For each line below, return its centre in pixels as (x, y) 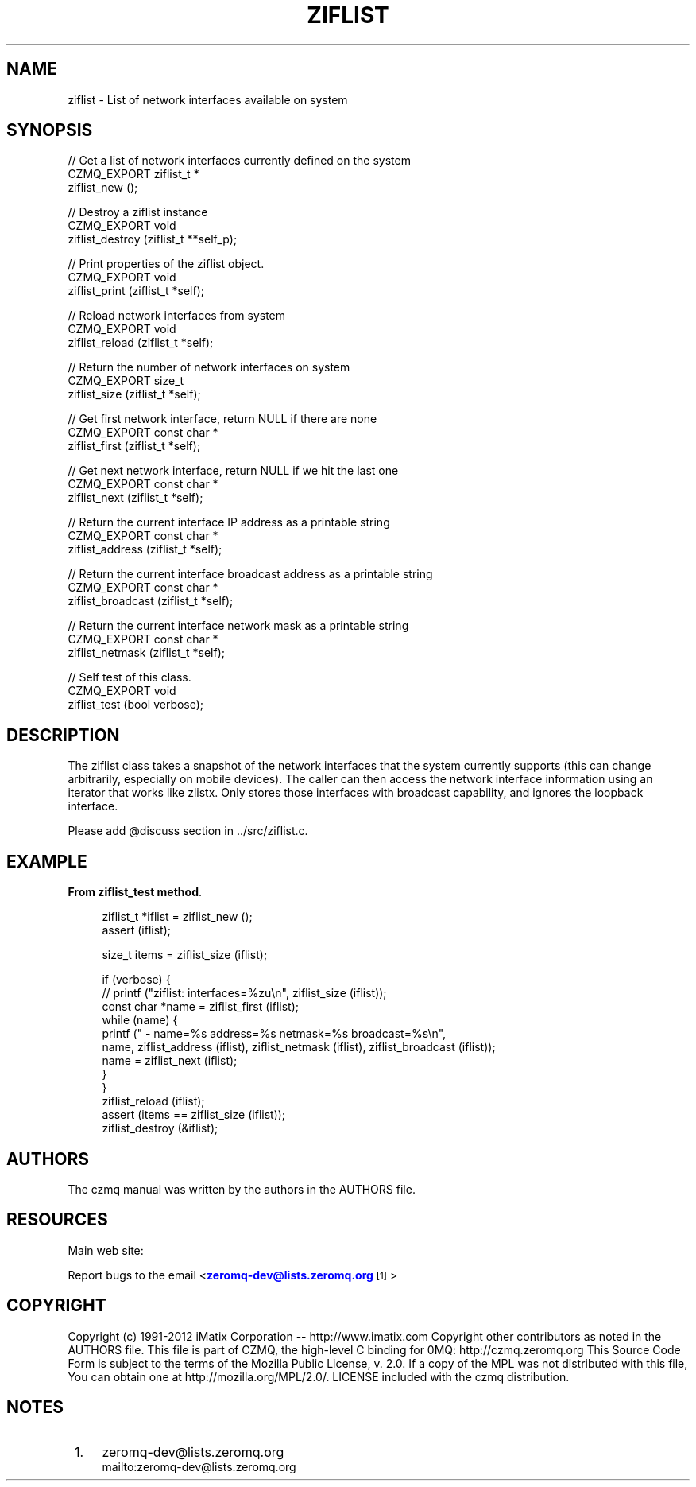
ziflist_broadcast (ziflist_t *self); (151, 601)
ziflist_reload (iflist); (153, 1101)
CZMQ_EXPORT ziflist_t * (133, 174)
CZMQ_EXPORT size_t (126, 381)
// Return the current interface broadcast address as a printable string (250, 574)
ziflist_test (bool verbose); (136, 705)
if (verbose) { (136, 980)
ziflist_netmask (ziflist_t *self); (146, 653)
